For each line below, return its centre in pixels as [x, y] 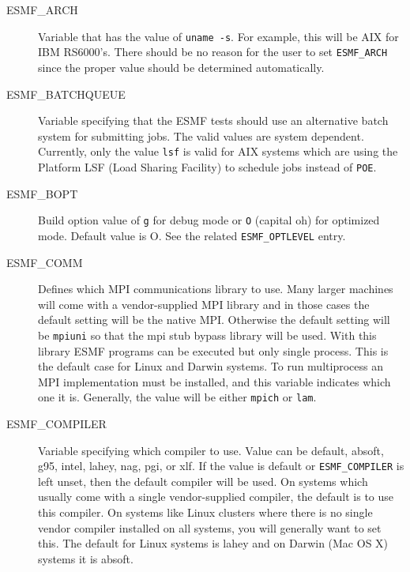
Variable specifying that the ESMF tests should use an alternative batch [213, 120]
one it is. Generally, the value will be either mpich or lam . [177, 397]
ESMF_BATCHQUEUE [66, 94]
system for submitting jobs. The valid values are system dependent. [201, 135]
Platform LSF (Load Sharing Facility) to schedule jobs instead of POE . [207, 166]
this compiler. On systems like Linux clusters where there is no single [205, 512]
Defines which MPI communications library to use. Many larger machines [216, 289]
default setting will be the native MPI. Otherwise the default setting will [214, 320]
